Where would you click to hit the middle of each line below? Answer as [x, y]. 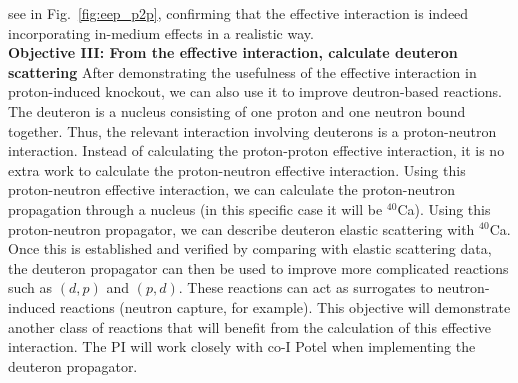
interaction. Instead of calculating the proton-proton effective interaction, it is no [256, 150]
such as [30, 287]
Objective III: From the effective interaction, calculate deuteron [233, 52]
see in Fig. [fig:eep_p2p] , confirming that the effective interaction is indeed [238, 13]
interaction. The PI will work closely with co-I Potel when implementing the [242, 346]
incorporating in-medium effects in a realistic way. [161, 32]
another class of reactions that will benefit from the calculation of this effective [250, 326]
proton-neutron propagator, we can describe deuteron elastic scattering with [241, 228]
